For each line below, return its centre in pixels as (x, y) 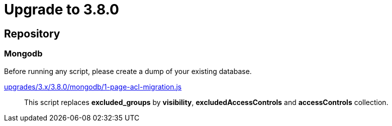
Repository (32, 33)
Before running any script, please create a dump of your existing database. (128, 71)
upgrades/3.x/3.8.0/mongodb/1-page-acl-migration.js (93, 86)
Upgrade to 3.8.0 (62, 9)
